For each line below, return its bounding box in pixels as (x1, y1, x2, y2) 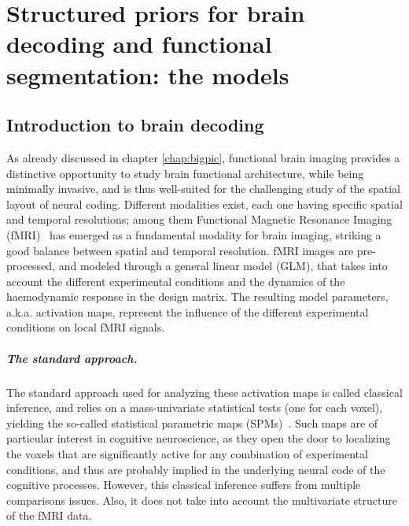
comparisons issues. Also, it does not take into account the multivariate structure (6, 491, 397, 508)
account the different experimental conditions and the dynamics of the (6, 272, 345, 289)
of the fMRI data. (6, 507, 92, 524)
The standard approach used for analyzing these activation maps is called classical (6, 383, 403, 400)
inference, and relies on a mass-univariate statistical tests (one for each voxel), (6, 399, 383, 416)
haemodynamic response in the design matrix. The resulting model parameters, (6, 288, 389, 305)
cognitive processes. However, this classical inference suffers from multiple (6, 476, 361, 493)
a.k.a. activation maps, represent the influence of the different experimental (6, 303, 369, 320)
